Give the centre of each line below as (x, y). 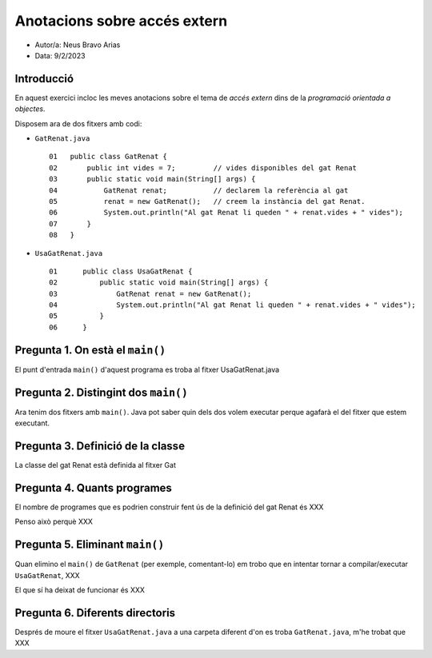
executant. (32, 423)
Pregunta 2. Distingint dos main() (101, 392)
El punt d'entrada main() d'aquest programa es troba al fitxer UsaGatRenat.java (147, 369)
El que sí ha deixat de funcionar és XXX (80, 590)
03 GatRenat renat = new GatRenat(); (150, 293)
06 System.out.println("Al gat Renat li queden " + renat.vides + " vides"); (226, 213)
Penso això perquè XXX (54, 522)
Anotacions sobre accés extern (121, 21)
